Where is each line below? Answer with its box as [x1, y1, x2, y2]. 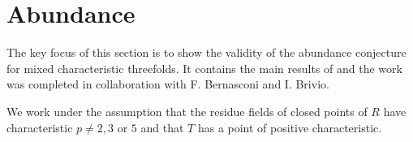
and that [140, 118, 184, 136]
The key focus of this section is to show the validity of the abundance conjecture [6, 44, 407, 61]
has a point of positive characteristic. [197, 118, 382, 136]
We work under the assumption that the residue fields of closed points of [6, 102, 368, 119]
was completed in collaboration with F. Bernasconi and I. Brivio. [6, 75, 329, 93]
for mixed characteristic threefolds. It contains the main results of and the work [6, 59, 402, 76]
